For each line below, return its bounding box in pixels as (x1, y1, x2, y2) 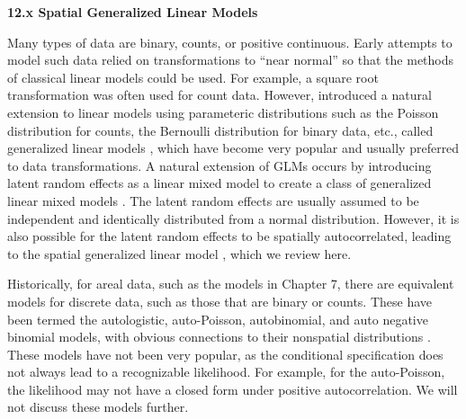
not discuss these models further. (7, 397, 189, 416)
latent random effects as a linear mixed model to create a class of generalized (7, 174, 432, 192)
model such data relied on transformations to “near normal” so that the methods (7, 50, 454, 69)
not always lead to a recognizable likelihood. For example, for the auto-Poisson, (7, 362, 445, 381)
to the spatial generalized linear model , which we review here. (7, 244, 352, 263)
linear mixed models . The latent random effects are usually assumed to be (7, 191, 419, 209)
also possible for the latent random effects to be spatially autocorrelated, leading (7, 227, 452, 245)
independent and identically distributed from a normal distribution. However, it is (7, 209, 460, 227)
